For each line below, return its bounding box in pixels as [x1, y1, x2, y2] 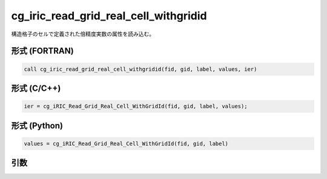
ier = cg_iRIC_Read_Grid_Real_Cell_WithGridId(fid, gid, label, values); [24, 103, 248, 110]
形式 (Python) [11, 120, 64, 131]
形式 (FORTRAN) [11, 46, 74, 56]
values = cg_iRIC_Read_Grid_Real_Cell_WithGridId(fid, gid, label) [24, 140, 229, 147]
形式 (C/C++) [11, 83, 61, 93]
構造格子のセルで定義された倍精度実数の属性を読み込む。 [11, 30, 154, 37]
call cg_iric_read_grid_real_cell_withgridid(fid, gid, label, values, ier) [24, 65, 257, 73]
